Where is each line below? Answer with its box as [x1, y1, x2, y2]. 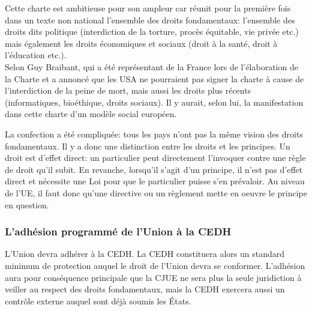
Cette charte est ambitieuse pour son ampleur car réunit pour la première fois [5, 2, 291, 14]
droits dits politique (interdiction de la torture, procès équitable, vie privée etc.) [5, 25, 299, 38]
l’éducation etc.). [5, 49, 67, 61]
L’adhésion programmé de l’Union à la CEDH [5, 224, 232, 239]
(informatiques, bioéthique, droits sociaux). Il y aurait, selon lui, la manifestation [5, 95, 304, 108]
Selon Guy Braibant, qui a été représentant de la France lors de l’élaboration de [5, 60, 298, 73]
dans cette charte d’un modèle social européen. [5, 107, 177, 120]
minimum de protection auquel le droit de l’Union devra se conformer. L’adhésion [5, 259, 305, 271]
